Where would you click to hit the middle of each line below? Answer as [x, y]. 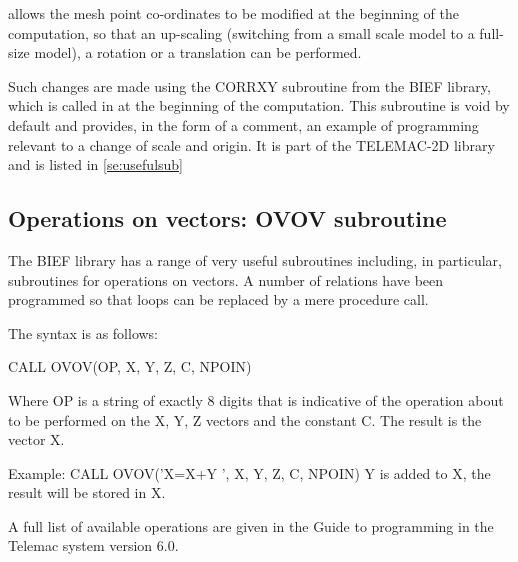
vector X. [36, 439]
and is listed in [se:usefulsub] [96, 164]
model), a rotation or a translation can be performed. [198, 52]
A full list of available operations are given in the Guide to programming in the [251, 525]
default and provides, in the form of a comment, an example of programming [243, 124]
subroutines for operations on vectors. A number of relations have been [226, 279]
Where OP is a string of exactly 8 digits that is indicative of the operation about [256, 399]
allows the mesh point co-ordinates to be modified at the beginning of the [233, 13]
